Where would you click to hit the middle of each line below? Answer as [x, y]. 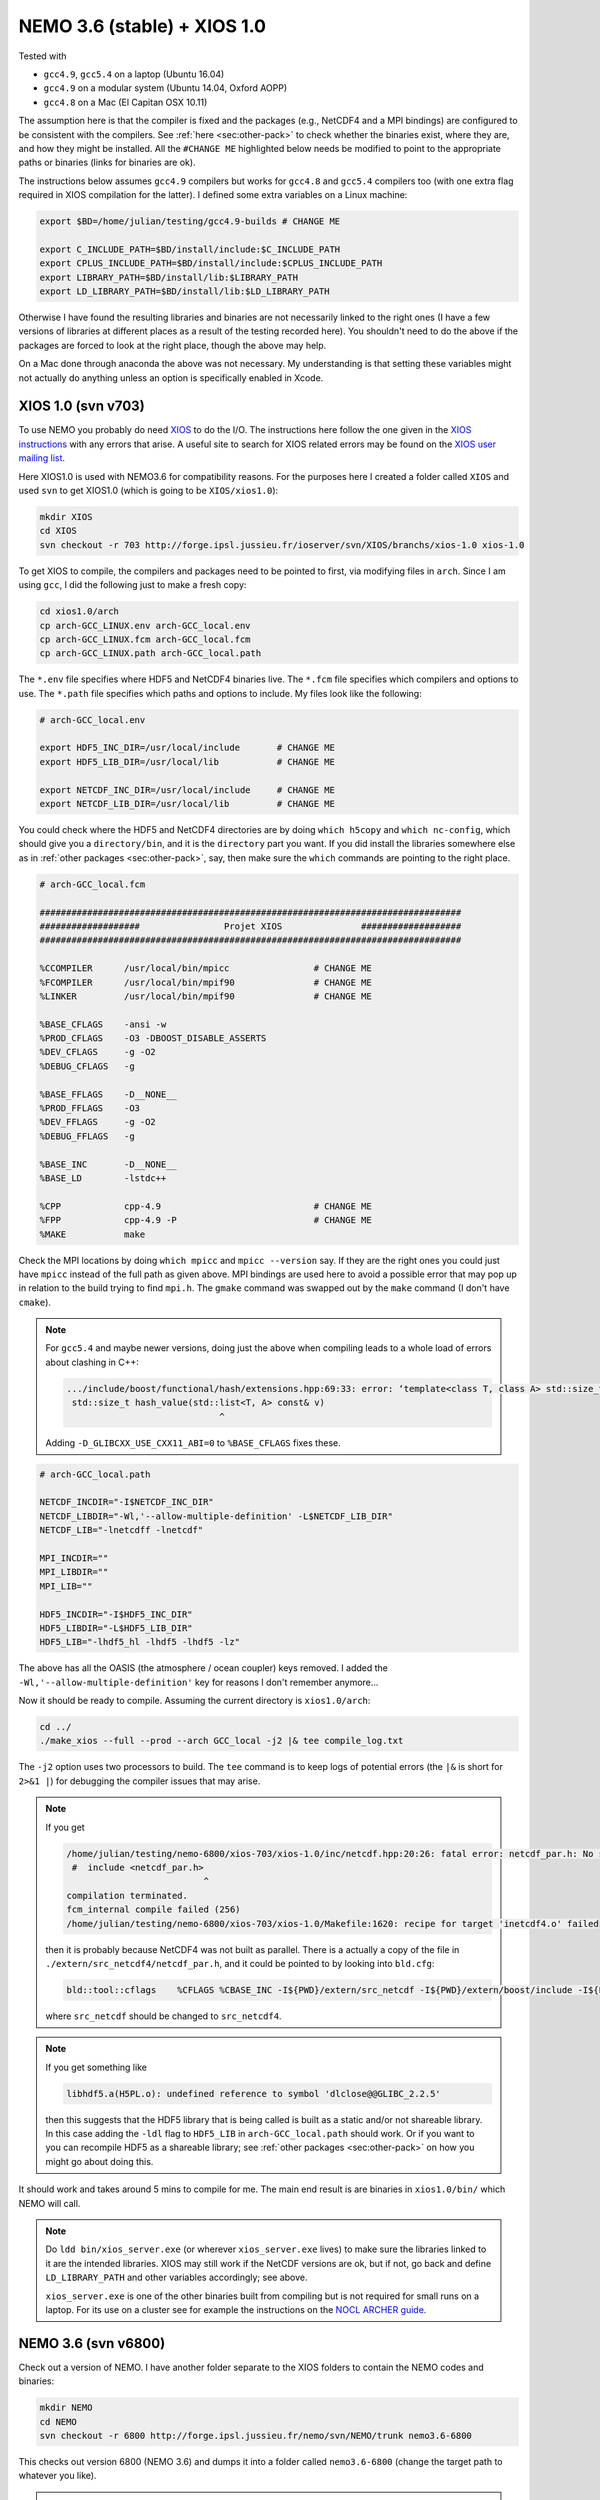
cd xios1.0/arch [79, 611]
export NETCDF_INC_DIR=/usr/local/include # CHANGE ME [187, 789]
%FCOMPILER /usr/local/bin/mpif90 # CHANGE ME [205, 982]
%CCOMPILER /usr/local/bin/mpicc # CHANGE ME [205, 968]
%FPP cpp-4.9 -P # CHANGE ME [205, 1220]
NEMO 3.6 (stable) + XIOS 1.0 [142, 26]
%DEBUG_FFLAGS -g [87, 1136]
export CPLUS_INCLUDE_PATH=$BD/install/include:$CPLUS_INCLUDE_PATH [211, 263]
